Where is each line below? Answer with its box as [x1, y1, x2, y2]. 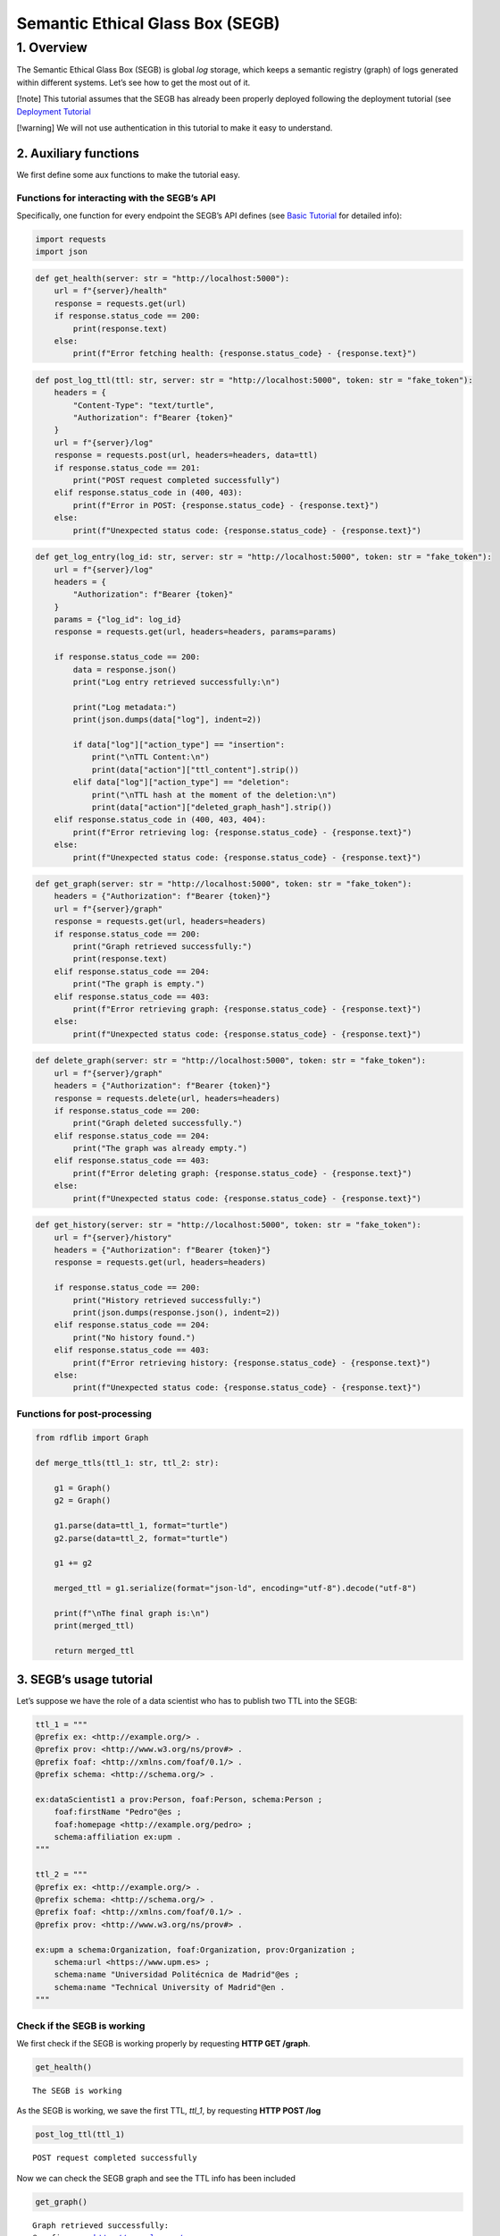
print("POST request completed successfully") [72, 475, 280, 485]
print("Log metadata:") [72, 702, 178, 712]
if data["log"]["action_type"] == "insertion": [72, 740, 286, 750]
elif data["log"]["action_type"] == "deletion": [72, 777, 290, 787]
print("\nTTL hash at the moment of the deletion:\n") [91, 790, 337, 800]
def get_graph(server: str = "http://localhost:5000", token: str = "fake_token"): [35, 879, 412, 889]
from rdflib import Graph [35, 1433, 149, 1444]
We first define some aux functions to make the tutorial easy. [16, 169, 241, 180]
